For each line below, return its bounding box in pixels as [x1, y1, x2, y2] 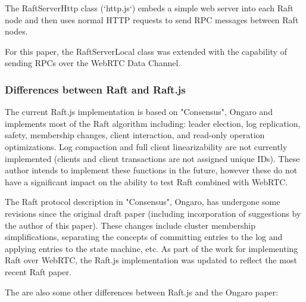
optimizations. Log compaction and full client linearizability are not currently [5, 140, 288, 152]
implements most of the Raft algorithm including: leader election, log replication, [5, 117, 301, 129]
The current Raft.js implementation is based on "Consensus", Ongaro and [5, 105, 273, 118]
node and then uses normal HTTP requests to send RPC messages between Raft [5, 13, 299, 26]
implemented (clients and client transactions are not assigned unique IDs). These [5, 152, 300, 164]
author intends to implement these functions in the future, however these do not [5, 164, 298, 176]
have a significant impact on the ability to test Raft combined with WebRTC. [5, 175, 288, 188]
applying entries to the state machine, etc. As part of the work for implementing [5, 242, 298, 254]
